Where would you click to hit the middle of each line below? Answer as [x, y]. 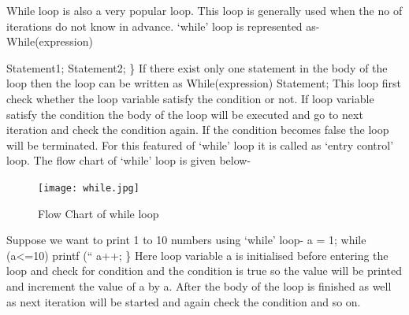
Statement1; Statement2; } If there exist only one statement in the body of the [197, 67]
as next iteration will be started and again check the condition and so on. [184, 301]
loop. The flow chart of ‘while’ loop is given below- [129, 160]
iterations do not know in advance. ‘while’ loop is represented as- [163, 26]
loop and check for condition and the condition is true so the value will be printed [204, 271]
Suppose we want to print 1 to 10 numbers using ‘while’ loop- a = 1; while [186, 240]
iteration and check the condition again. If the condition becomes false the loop [198, 130]
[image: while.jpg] [89, 188]
